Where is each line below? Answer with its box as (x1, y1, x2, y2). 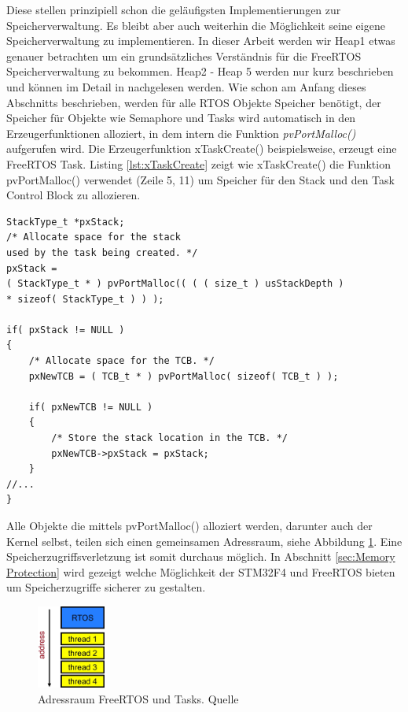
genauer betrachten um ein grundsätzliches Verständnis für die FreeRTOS (6, 47, 362, 64)
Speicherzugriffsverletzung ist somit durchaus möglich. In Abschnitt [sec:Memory (6, 548, 395, 565)
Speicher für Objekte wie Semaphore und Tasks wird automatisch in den (6, 109, 356, 126)
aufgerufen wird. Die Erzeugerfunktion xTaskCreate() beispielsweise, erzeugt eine (6, 140, 397, 157)
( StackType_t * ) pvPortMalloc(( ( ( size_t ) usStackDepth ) (6, 278, 344, 290)
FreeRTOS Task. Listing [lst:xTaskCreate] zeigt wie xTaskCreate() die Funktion (6, 155, 391, 172)
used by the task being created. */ (6, 247, 198, 258)
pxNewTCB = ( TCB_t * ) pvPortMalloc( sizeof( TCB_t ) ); (28, 370, 339, 382)
